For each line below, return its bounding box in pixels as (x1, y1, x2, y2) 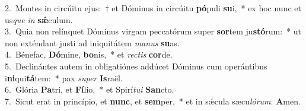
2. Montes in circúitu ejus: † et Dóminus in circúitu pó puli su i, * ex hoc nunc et (5, 2, 301, 14)
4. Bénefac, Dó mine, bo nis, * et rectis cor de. (5, 48, 173, 61)
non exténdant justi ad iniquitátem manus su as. (5, 36, 180, 49)
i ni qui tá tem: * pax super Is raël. (5, 71, 123, 84)
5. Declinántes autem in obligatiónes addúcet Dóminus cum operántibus (5, 59, 267, 72)
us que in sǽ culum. (5, 13, 73, 26)
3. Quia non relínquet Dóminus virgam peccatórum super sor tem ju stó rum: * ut (5, 25, 302, 37)
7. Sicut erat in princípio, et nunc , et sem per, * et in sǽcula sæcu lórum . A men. (5, 94, 301, 107)
